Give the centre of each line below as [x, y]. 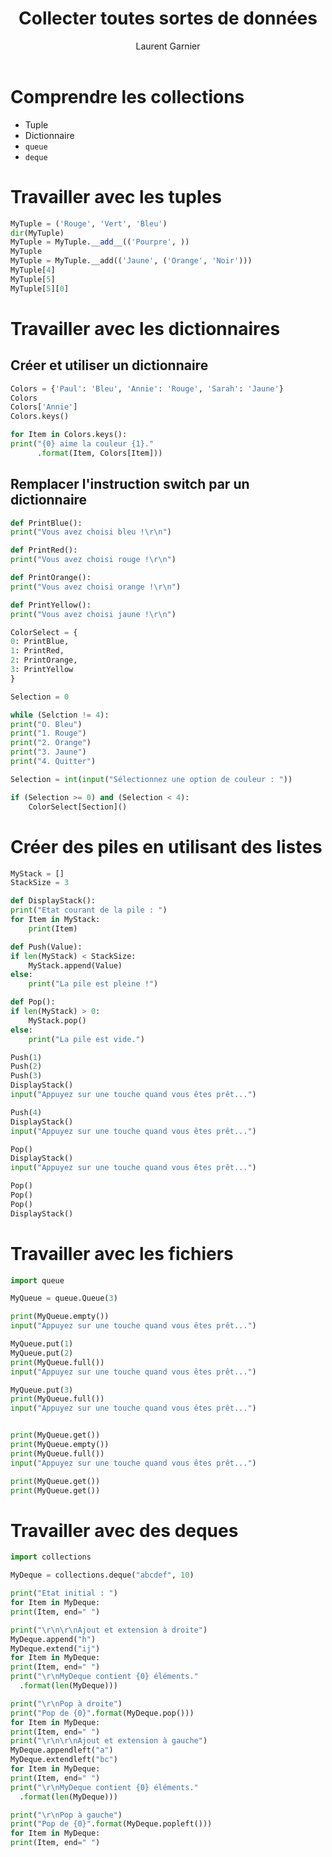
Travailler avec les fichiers [122, 1253]
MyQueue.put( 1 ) [42, 1344]
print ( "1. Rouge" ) [48, 733]
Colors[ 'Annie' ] [44, 407]
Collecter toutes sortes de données [168, 18]
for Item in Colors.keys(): [69, 435]
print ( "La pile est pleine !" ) [93, 984]
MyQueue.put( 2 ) [42, 1353]
